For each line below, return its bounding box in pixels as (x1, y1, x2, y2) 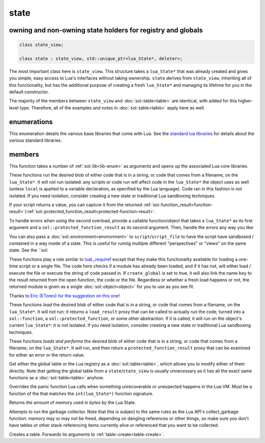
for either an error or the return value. (9, 352, 85, 358)
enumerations (9, 118, 53, 126)
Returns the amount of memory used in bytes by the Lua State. (9, 400, 136, 406)
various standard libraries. (9, 137, 62, 143)
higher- (238, 98, 253, 104)
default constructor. (9, 89, 49, 95)
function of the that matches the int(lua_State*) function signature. (9, 391, 154, 396)
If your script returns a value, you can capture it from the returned (9, 202, 142, 208)
